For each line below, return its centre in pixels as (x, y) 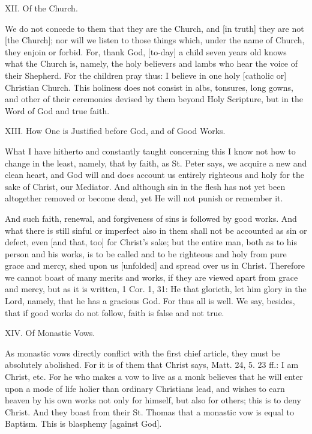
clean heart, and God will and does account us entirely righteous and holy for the (155, 175)
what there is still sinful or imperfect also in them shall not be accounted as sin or (156, 230)
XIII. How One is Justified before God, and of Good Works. (115, 131)
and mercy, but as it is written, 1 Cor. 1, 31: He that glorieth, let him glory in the (156, 289)
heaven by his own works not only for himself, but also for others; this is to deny (153, 400)
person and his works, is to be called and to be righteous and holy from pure (146, 253)
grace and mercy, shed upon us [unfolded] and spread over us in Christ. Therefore (155, 265)
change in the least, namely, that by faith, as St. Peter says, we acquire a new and (156, 163)
